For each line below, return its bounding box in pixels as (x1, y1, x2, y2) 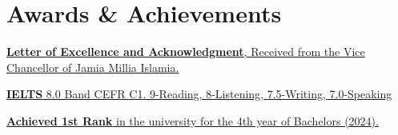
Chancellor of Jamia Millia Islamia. (6, 58, 179, 75)
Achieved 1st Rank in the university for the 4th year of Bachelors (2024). (6, 112, 379, 129)
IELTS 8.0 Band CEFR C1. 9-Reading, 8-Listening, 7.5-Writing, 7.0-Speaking (6, 85, 392, 102)
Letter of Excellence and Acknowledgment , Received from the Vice (6, 43, 365, 60)
